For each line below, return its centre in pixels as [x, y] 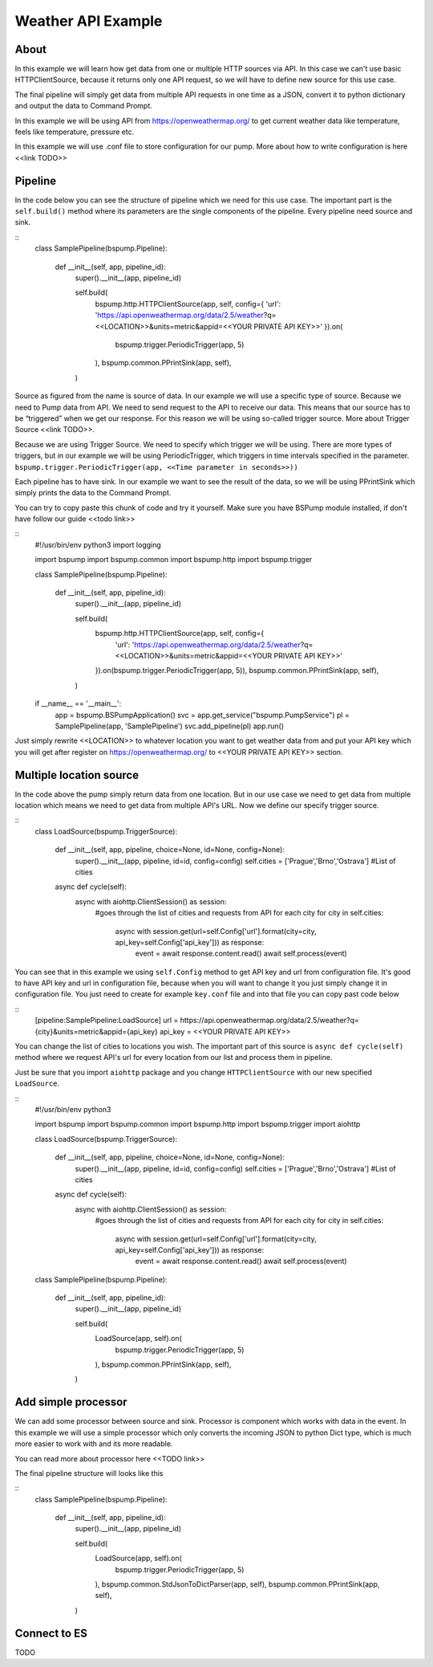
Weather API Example [89, 21]
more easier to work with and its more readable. [94, 1444]
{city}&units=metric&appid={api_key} [96, 1031]
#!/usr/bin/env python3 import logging [98, 544]
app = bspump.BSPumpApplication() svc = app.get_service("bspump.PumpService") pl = [202, 715]
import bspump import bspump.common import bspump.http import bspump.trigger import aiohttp [198, 1124]
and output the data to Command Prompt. [83, 106]
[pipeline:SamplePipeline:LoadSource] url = [107, 1021]
